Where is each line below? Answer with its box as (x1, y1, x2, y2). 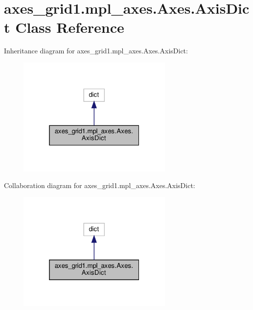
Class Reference (15, 17, 124, 37)
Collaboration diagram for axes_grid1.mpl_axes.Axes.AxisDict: (4, 180, 195, 190)
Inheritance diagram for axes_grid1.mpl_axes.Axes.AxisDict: (4, 46, 188, 56)
